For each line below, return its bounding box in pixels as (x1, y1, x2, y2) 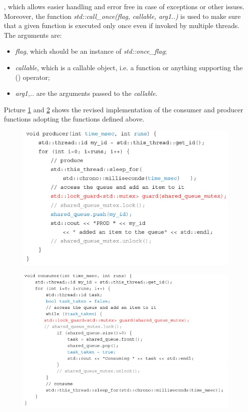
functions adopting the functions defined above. (4, 114, 145, 124)
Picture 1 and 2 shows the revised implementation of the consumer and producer (4, 104, 243, 114)
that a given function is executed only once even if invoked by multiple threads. (4, 20, 240, 31)
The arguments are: (4, 30, 62, 40)
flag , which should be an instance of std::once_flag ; (15, 46, 167, 56)
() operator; (15, 72, 50, 82)
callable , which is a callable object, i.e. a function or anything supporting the (15, 62, 243, 72)
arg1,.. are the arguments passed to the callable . (15, 88, 158, 98)
